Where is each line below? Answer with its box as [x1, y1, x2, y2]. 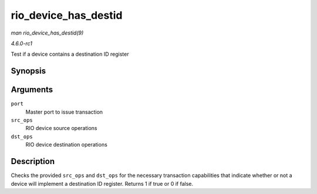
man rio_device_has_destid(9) [11, 29, 84, 36]
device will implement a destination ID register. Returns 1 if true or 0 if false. [11, 180, 194, 187]
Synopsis [11, 66, 46, 76]
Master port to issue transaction [25, 108, 103, 115]
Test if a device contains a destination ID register [11, 50, 129, 58]
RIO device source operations [25, 125, 97, 132]
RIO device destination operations [25, 141, 108, 148]
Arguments [11, 85, 53, 95]
